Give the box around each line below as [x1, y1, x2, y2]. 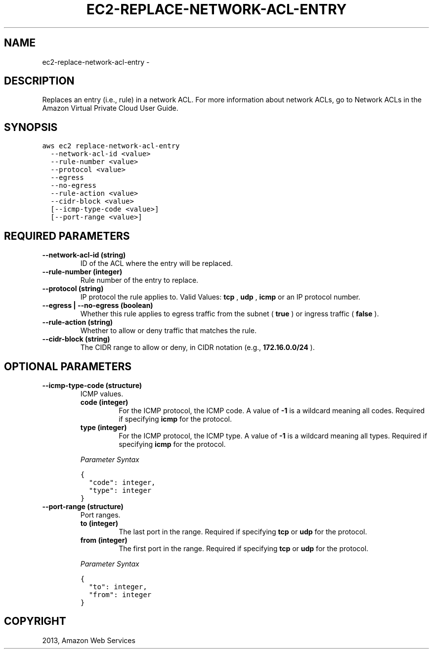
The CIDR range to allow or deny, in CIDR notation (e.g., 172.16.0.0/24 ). [80, 343, 315, 352]
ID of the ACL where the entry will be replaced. [80, 259, 233, 268]
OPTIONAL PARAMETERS [4, 360, 132, 373]
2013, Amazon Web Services [42, 636, 135, 645]
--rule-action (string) [42, 318, 113, 327]
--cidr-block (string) [42, 335, 110, 344]
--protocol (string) [42, 284, 104, 293]
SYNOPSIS [4, 121, 58, 133]
